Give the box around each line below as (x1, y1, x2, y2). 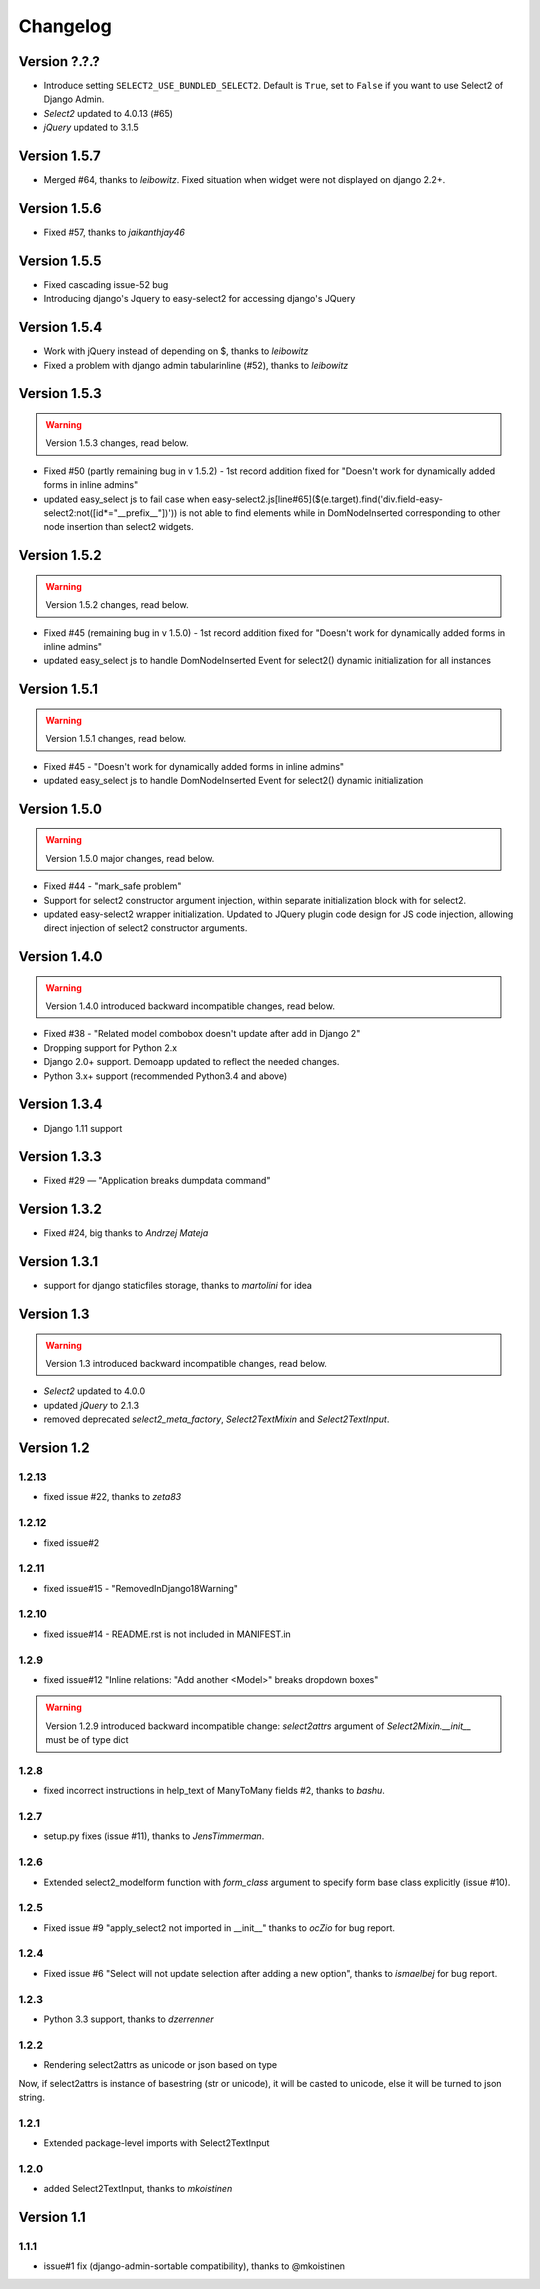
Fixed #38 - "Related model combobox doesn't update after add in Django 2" (43, 1028, 361, 1040)
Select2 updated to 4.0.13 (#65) (43, 107, 174, 119)
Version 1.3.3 (18, 1148, 102, 1165)
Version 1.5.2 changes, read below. (45, 599, 189, 611)
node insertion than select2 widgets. (43, 521, 194, 533)
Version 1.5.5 (18, 252, 102, 269)
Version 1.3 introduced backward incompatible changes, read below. (45, 1358, 327, 1370)
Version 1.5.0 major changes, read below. (45, 852, 215, 864)
